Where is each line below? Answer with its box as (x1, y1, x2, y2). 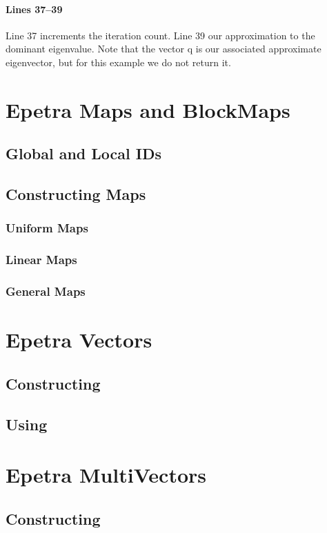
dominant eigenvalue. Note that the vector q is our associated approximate (6, 41, 321, 56)
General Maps (6, 283, 86, 300)
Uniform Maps (6, 219, 88, 237)
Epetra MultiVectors (6, 461, 207, 489)
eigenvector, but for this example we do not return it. (6, 54, 231, 69)
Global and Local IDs (6, 143, 161, 164)
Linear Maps (6, 251, 77, 268)
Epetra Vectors (6, 325, 152, 354)
